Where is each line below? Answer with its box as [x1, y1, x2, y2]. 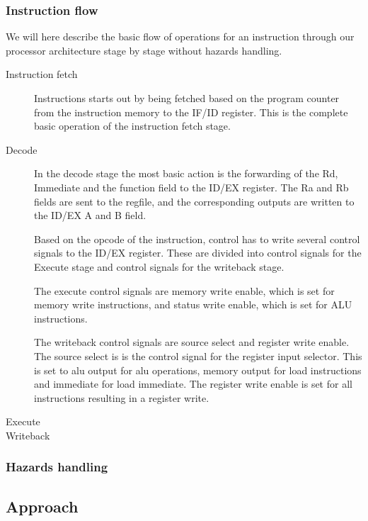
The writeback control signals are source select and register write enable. [34, 335, 350, 349]
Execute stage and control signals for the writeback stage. [34, 259, 284, 274]
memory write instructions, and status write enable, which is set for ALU [34, 297, 352, 312]
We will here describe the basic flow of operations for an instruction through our [6, 29, 355, 44]
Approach [6, 495, 79, 517]
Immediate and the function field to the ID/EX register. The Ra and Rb [34, 179, 349, 194]
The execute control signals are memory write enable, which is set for [34, 283, 335, 298]
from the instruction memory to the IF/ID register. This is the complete [34, 104, 348, 119]
